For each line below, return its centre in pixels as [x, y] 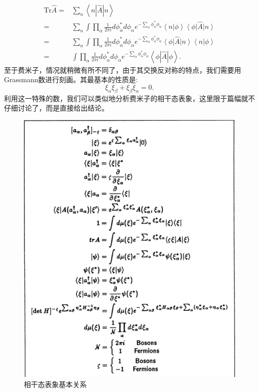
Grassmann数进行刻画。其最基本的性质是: [71, 79]
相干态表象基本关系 [55, 384]
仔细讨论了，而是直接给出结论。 [56, 108]
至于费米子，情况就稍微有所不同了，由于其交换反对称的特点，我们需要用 [123, 69]
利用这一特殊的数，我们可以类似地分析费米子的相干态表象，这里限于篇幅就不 [129, 98]
